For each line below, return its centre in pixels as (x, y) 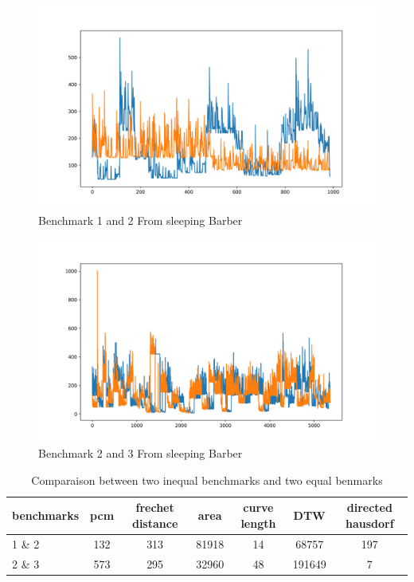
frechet (155, 507)
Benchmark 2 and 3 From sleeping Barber (141, 453)
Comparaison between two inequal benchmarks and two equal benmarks (207, 480)
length (258, 523)
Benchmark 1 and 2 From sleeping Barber (141, 220)
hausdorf (370, 523)
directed (369, 507)
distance (155, 523)
